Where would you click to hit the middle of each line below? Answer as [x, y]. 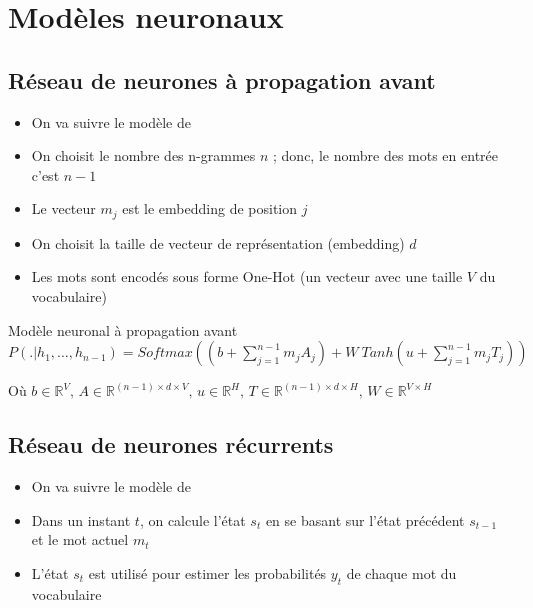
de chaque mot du [401, 572]
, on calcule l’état [192, 519]
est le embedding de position [210, 208]
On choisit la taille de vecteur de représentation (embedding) [218, 242]
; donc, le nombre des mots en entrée [386, 155]
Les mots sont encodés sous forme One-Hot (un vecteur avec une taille [247, 276]
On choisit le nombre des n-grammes [143, 155]
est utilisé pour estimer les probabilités [207, 572]
